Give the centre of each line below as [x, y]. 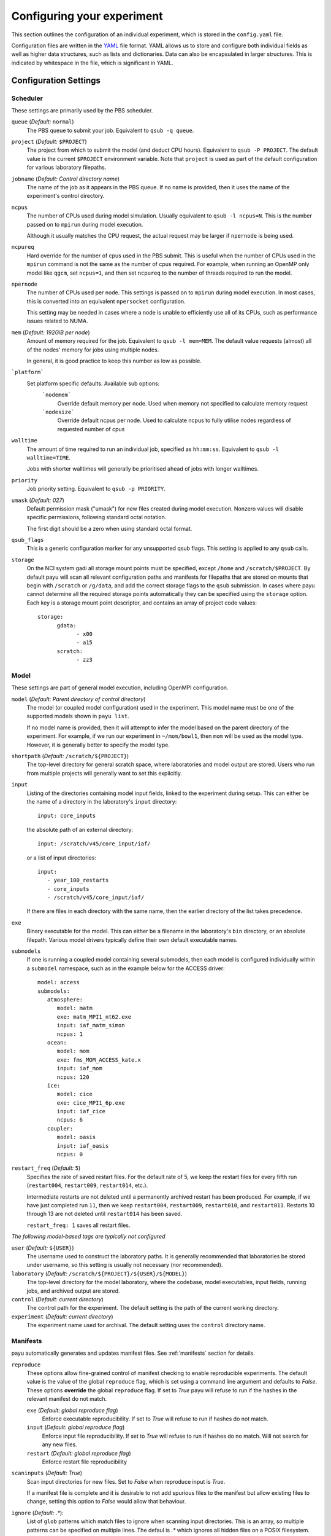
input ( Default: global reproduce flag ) [76, 1427]
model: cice [75, 1094]
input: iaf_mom [79, 1068]
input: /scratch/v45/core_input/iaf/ [94, 844]
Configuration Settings [56, 80]
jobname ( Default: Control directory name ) [65, 179]
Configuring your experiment [87, 16]
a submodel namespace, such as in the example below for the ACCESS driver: [126, 968]
